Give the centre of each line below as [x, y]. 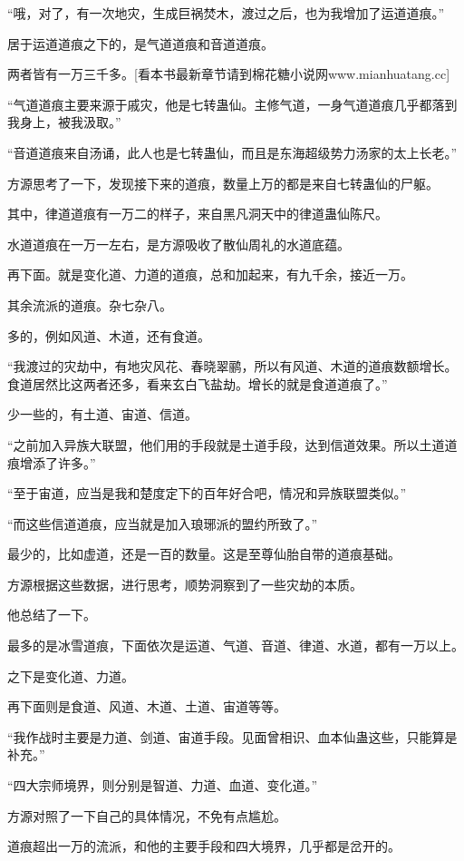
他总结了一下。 [52, 615]
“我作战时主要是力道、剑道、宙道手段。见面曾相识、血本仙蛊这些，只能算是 [232, 736]
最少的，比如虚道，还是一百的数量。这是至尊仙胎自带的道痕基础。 [204, 554]
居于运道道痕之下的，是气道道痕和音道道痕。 [140, 43]
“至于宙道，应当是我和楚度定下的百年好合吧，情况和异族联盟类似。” [207, 493]
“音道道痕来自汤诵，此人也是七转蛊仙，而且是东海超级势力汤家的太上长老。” [232, 152]
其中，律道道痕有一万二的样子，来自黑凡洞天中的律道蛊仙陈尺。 [198, 214]
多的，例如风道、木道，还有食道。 [109, 335]
